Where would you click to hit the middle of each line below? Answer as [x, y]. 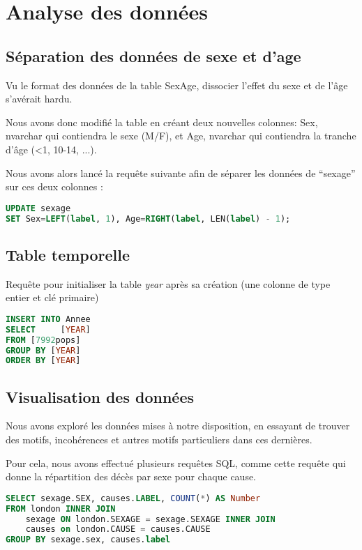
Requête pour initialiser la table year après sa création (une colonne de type [168, 283]
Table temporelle [68, 254]
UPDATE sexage [38, 208]
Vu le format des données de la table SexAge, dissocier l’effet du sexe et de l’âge [177, 85]
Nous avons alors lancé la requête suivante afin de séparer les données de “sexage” [181, 173]
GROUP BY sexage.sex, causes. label [88, 540]
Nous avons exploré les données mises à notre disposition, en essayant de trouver [178, 426]
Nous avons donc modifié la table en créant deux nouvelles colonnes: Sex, [162, 122]
